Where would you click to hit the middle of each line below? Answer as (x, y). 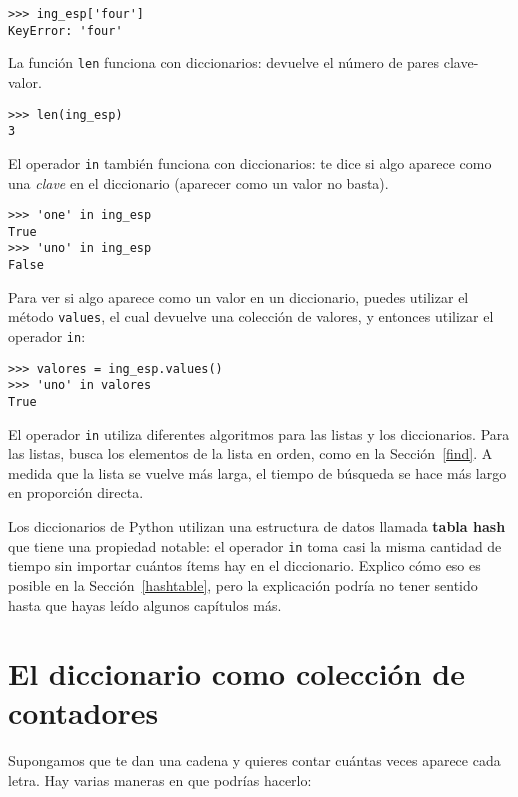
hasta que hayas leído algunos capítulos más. (145, 604)
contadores (83, 712)
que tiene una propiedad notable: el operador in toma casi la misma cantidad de (255, 545)
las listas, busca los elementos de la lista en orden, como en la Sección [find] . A (250, 453)
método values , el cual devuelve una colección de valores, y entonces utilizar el (251, 316)
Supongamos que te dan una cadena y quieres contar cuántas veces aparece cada (254, 760)
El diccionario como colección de (236, 673)
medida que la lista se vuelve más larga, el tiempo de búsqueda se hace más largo (257, 472)
